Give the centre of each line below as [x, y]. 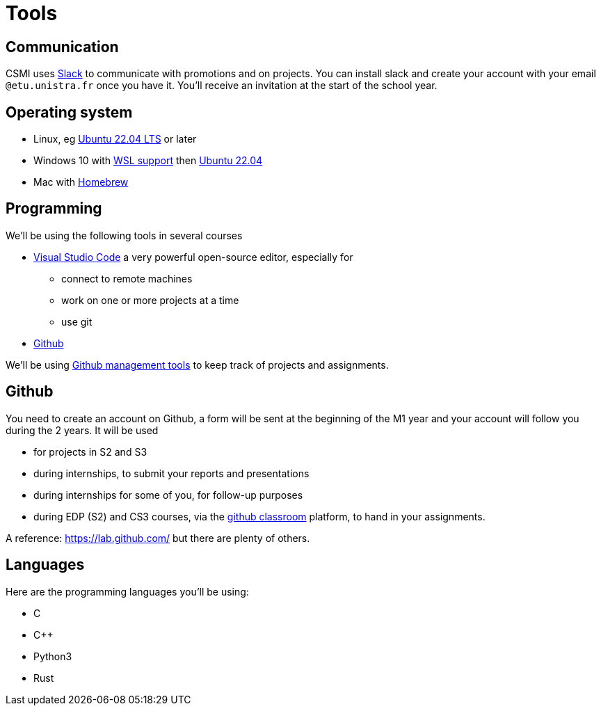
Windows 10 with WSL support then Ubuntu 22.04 [148, 161]
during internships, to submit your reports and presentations [171, 473]
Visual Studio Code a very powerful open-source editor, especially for [193, 257]
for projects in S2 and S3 [90, 452]
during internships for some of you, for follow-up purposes [168, 495]
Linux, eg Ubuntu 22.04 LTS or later [115, 139]
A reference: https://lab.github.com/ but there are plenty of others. [158, 538]
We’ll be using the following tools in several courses [124, 235]
